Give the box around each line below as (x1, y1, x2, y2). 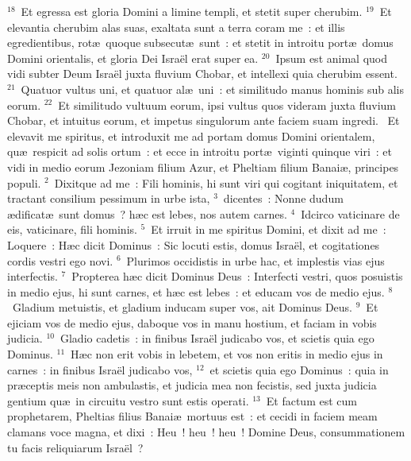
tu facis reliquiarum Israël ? (7, 439, 144, 455)
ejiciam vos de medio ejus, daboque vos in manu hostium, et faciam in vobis (7, 314, 377, 331)
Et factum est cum (266, 392, 357, 409)
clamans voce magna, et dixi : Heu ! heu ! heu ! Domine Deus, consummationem (7, 424, 405, 440)
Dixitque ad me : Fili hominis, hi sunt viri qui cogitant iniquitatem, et (54, 174, 398, 191)
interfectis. (7, 268, 58, 285)
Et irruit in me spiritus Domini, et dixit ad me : (151, 221, 386, 238)
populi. (7, 174, 41, 191)
